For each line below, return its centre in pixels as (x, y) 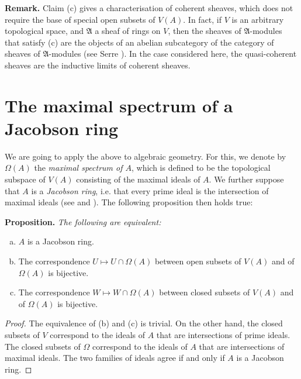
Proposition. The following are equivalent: (83, 221)
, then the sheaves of (205, 31)
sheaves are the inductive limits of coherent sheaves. (98, 65)
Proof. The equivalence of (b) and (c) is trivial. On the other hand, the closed (144, 323)
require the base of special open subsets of (80, 19)
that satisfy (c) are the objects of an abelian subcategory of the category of (139, 42)
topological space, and (44, 31)
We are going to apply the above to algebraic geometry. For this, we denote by (146, 156)
